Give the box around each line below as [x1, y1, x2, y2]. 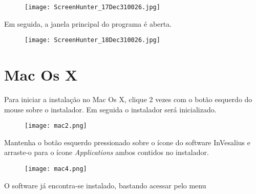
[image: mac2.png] [25, 122, 87, 130]
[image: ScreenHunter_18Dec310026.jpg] [25, 36, 160, 44]
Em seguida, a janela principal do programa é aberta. [4, 18, 172, 29]
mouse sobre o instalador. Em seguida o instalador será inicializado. [4, 104, 217, 114]
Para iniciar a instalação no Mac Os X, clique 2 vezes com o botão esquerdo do [4, 94, 252, 105]
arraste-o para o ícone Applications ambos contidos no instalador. [4, 147, 209, 158]
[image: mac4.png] [25, 165, 87, 173]
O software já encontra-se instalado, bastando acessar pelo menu [4, 180, 206, 190]
